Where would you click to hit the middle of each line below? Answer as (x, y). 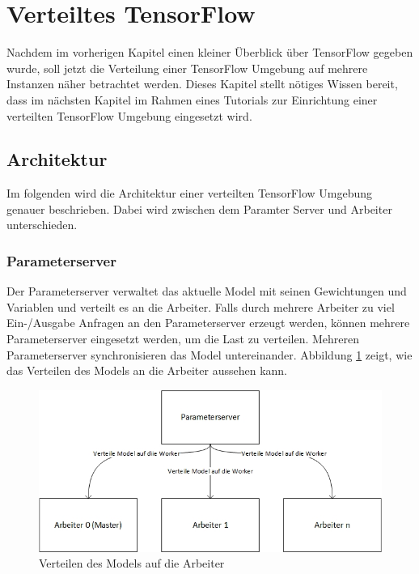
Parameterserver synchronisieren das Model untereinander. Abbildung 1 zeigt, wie (209, 354)
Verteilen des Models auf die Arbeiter (132, 563)
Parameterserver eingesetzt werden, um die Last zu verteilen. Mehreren (183, 339)
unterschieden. (42, 225)
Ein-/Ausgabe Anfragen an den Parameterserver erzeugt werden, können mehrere (208, 323)
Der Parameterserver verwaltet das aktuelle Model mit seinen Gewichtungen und (207, 291)
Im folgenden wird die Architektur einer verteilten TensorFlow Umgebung (190, 193)
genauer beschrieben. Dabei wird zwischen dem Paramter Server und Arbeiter (199, 208)
